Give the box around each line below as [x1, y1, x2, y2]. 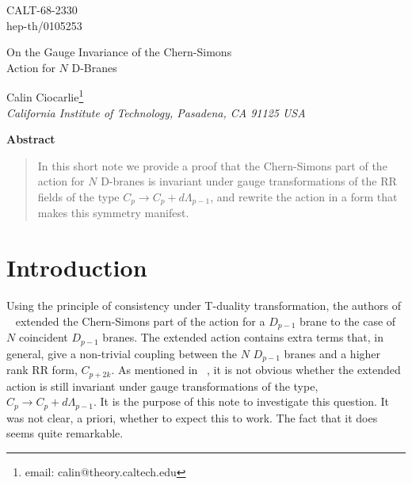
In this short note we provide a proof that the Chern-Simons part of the [37, 157, 387, 174]
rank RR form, [6, 361, 78, 378]
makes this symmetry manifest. [37, 204, 189, 221]
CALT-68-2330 [6, 2, 78, 17]
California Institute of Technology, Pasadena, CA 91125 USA [6, 104, 306, 120]
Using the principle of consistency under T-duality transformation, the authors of [6, 297, 402, 314]
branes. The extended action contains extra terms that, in [102, 329, 383, 346]
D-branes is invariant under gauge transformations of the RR [101, 173, 397, 189]
